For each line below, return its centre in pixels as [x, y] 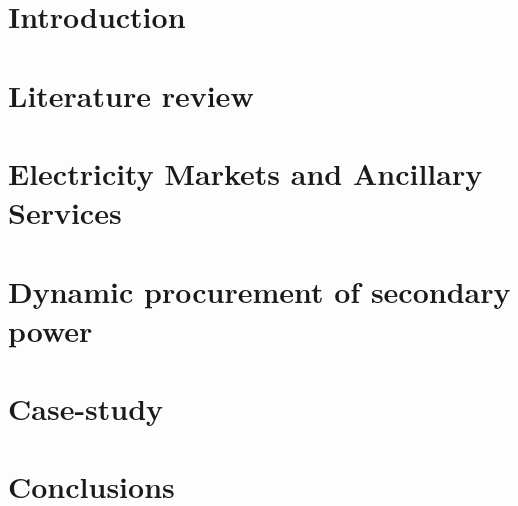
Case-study [86, 408]
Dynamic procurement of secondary [259, 290]
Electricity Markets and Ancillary [245, 172]
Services [65, 212]
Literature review [131, 94]
